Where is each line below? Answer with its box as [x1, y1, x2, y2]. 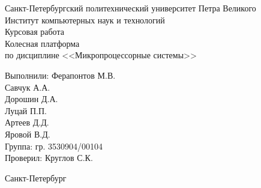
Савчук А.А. [5, 80, 50, 93]
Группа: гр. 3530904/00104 [5, 139, 103, 152]
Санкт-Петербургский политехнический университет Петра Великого [5, 2, 256, 14]
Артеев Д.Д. [5, 116, 49, 129]
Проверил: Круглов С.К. [5, 151, 93, 164]
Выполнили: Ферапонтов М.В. [5, 68, 116, 81]
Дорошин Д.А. [5, 92, 58, 105]
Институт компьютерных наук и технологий [5, 13, 165, 26]
